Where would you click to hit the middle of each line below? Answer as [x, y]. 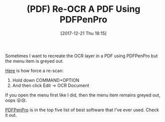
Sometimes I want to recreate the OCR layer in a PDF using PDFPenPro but [82, 56]
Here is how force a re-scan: [34, 71]
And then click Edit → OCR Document [51, 85]
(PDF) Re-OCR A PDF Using [83, 9]
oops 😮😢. [16, 100]
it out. [11, 115]
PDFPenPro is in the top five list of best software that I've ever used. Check [82, 110]
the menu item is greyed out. [34, 61]
